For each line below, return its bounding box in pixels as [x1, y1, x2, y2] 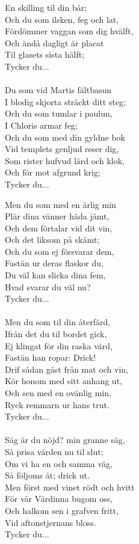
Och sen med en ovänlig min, [5, 387, 112, 399]
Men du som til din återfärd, [5, 316, 111, 328]
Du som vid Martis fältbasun [5, 84, 112, 96]
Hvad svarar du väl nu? [5, 280, 91, 293]
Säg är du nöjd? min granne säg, [5, 433, 125, 446]
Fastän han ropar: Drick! [5, 351, 96, 364]
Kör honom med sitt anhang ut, [5, 374, 122, 387]
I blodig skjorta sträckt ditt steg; [5, 95, 126, 108]
